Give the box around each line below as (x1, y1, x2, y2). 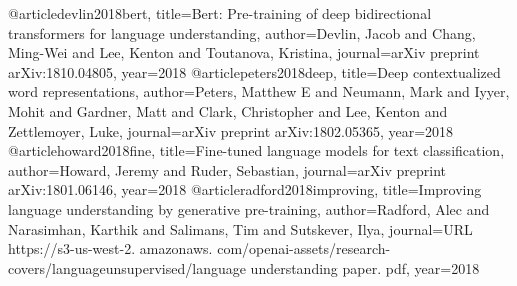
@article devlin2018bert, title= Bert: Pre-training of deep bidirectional (8, 3, 432, 23)
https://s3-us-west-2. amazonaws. (8, 238, 213, 259)
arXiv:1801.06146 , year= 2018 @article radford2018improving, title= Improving (8, 179, 482, 200)
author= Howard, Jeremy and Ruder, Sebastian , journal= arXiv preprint (8, 159, 447, 180)
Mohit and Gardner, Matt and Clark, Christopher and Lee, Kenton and (8, 100, 448, 121)
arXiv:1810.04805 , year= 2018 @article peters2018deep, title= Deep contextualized (8, 61, 501, 82)
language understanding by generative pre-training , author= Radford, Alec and (8, 198, 490, 219)
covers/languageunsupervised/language (8, 257, 246, 278)
